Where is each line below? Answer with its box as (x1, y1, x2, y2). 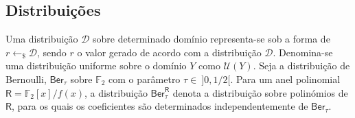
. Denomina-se (273, 45, 333, 59)
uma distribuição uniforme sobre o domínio (5, 58, 187, 73)
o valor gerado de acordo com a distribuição (77, 45, 262, 59)
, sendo (36, 45, 67, 59)
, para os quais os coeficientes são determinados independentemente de (12, 99, 308, 113)
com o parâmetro (108, 71, 181, 86)
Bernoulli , (5, 71, 47, 86)
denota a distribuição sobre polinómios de (172, 85, 348, 99)
